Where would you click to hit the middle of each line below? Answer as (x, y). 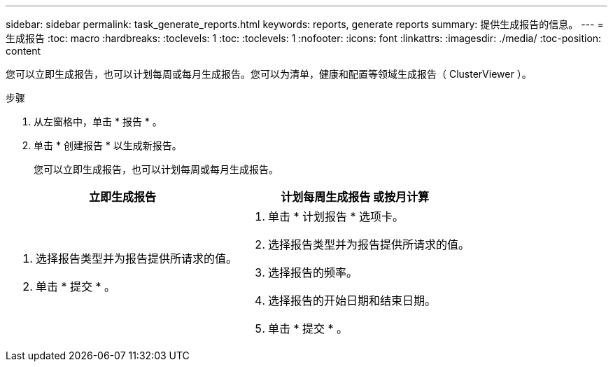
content (23, 51)
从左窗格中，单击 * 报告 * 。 (98, 122)
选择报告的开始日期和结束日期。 (352, 300)
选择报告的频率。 (313, 272)
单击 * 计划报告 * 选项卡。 (336, 216)
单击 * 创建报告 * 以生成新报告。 (108, 145)
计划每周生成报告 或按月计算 (355, 197)
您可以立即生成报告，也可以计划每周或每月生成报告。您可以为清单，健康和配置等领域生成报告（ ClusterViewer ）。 (269, 74)
